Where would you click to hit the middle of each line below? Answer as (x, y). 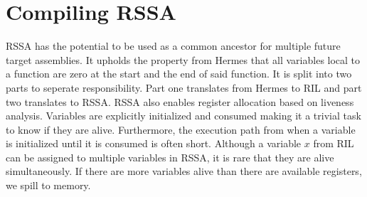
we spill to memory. (48, 185)
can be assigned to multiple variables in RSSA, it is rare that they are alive (170, 157)
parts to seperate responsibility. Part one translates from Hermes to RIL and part (184, 87)
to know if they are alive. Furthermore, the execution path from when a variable (181, 129)
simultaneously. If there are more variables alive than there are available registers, (184, 171)
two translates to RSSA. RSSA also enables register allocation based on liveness (180, 101)
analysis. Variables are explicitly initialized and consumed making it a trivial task (183, 116)
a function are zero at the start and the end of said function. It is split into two (179, 74)
